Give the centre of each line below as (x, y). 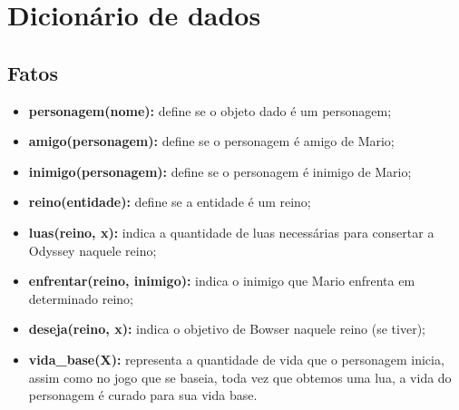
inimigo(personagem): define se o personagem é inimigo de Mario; (220, 171)
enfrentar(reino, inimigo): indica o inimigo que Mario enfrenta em (222, 281)
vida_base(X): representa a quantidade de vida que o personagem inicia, (236, 359)
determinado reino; (81, 298)
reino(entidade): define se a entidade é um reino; (170, 202)
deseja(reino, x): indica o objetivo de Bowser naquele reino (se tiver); (227, 329)
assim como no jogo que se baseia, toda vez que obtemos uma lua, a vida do (240, 377)
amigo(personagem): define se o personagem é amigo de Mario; (211, 141)
